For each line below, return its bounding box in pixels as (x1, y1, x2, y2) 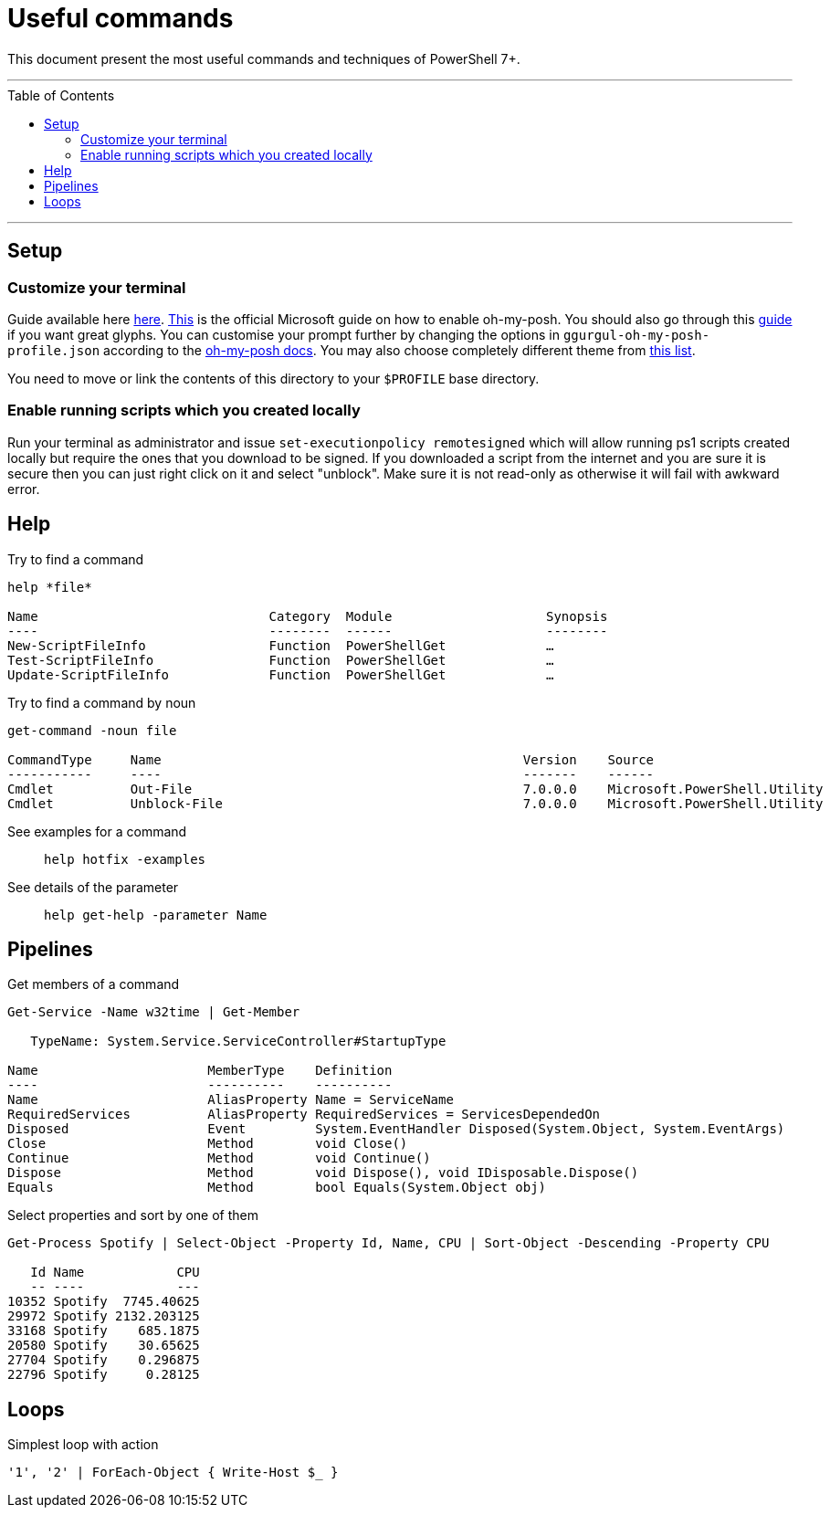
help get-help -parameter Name (44, 907, 268, 922)
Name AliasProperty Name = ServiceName (7, 1092, 454, 1108)
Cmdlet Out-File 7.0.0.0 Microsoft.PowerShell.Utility (7, 781, 824, 796)
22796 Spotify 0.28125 (7, 1367, 200, 1383)
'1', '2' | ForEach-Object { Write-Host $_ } (7, 1465, 339, 1480)
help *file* (7, 579, 92, 594)
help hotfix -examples (44, 851, 206, 867)
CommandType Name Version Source (7, 752, 655, 767)
